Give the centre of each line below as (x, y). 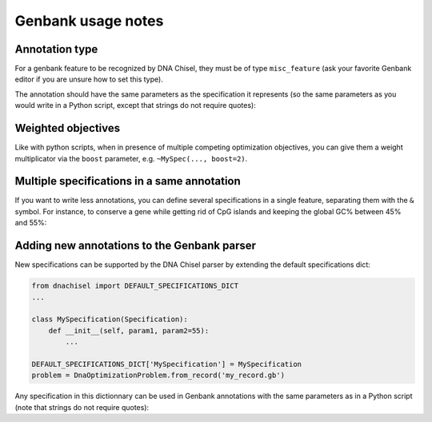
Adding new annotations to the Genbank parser (135, 246)
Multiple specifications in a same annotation (128, 181)
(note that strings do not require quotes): (82, 407)
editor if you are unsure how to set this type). (89, 79)
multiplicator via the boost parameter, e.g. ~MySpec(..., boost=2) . (131, 158)
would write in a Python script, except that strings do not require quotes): (135, 105)
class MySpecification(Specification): (110, 319)
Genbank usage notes (89, 21)
